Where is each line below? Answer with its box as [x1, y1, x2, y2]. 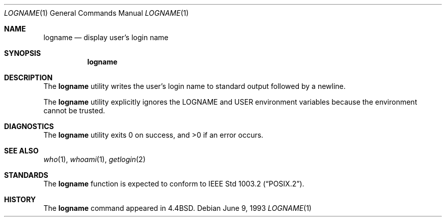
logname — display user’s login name [43, 33, 169, 42]
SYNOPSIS [4, 49, 41, 57]
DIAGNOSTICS [4, 122, 54, 131]
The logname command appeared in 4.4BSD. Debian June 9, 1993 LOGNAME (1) [43, 204, 312, 212]
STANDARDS [4, 171, 48, 179]
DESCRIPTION [4, 73, 53, 82]
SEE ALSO [4, 146, 39, 155]
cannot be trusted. [43, 106, 105, 115]
